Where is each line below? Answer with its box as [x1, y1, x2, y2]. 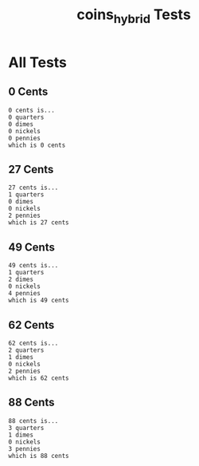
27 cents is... [8, 184, 59, 192]
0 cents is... [8, 106, 56, 114]
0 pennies [8, 134, 41, 142]
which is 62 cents [8, 374, 69, 382]
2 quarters [8, 346, 45, 354]
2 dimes [8, 275, 34, 284]
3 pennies [8, 444, 41, 452]
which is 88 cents [8, 452, 69, 460]
